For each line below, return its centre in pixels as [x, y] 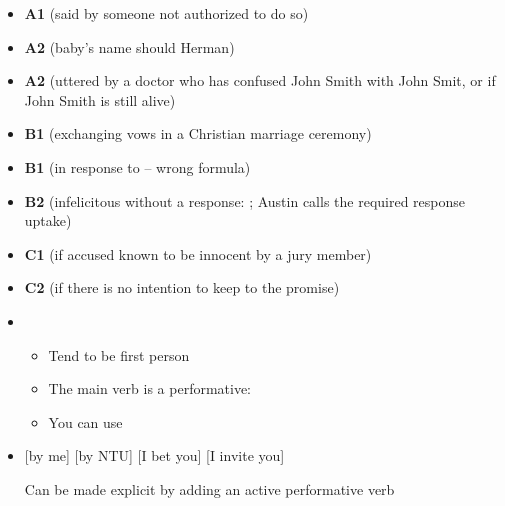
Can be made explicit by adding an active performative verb [209, 488]
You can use [85, 421]
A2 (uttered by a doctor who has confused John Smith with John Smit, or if [260, 80]
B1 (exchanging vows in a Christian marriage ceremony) [198, 133]
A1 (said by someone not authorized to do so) [166, 13]
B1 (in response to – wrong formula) [137, 166]
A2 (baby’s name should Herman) [129, 46]
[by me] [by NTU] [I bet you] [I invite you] [154, 455]
